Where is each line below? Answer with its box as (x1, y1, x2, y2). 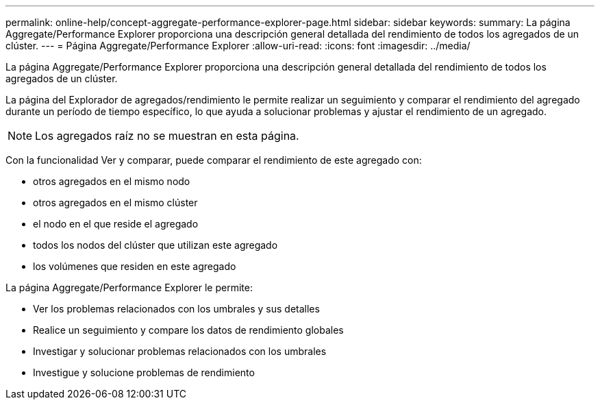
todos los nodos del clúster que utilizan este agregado (33, 239, 278, 251)
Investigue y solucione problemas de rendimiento (33, 367, 255, 378)
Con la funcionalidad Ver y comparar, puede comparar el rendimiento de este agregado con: (5, 154, 422, 166)
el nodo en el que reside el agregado (33, 218, 199, 230)
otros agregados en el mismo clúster (33, 197, 198, 208)
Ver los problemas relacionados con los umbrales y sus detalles (33, 303, 320, 315)
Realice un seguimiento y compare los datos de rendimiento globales (33, 324, 344, 336)
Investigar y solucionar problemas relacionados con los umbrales (33, 345, 327, 357)
